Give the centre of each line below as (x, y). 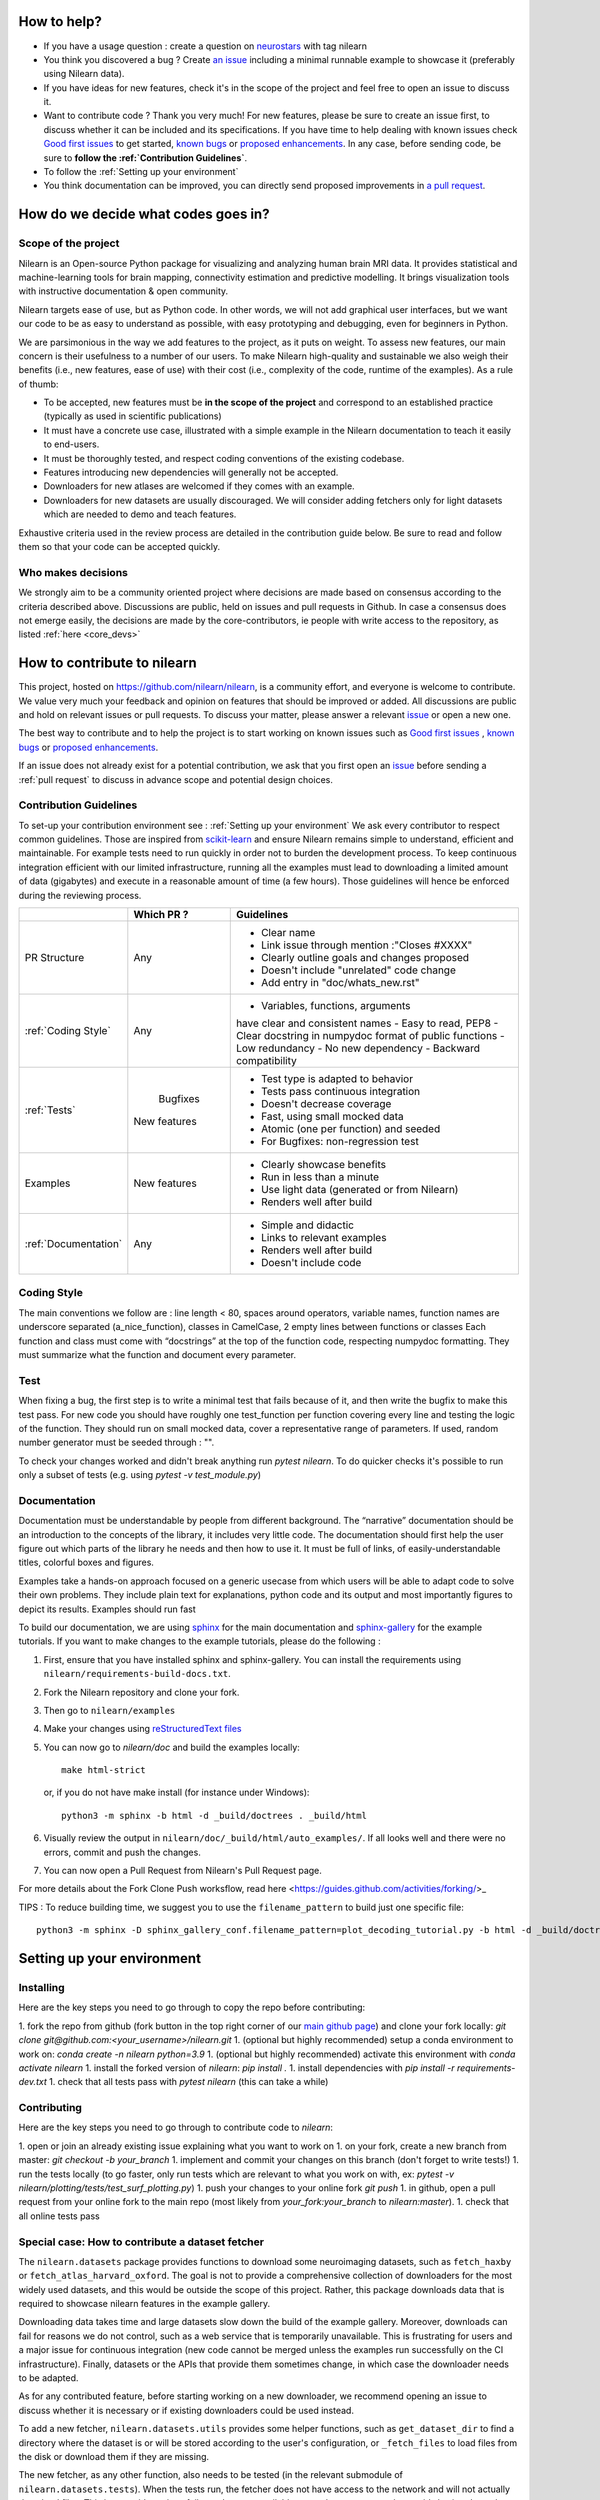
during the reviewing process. (80, 895)
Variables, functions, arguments (335, 1006)
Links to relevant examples (323, 1238)
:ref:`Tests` (50, 1110)
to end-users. (71, 444)
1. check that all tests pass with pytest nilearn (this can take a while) (188, 2082)
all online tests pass (59, 2216)
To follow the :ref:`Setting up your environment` (141, 172)
